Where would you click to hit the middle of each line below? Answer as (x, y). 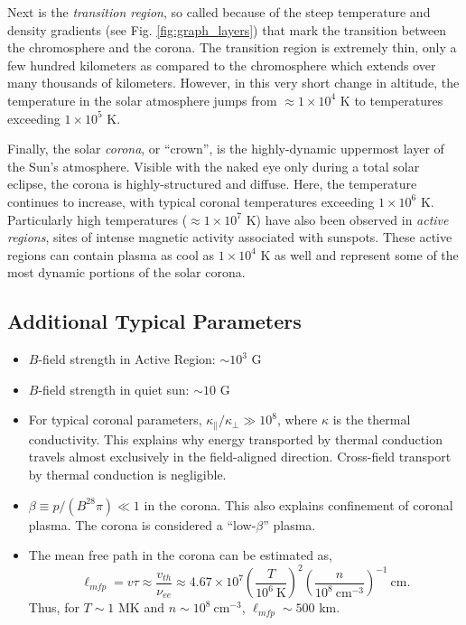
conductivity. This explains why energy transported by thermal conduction (235, 438)
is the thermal (372, 420)
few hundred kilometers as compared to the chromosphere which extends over (222, 65)
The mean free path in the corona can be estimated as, (180, 555)
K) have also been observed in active (347, 219)
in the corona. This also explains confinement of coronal (298, 504)
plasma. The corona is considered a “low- (142, 524)
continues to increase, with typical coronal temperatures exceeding (191, 201)
